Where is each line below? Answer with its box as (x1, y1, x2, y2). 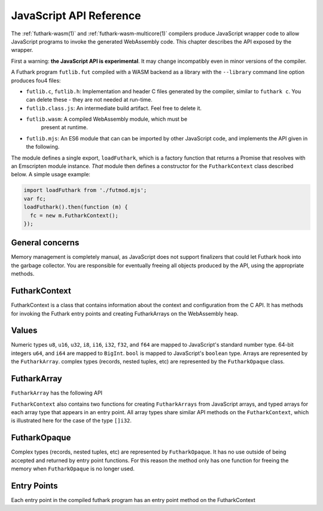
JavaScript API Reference (11, 9, 141, 22)
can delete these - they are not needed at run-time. (26, 96, 153, 103)
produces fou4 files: (11, 77, 61, 84)
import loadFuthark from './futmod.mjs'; (23, 187, 147, 194)
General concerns (11, 238, 80, 248)
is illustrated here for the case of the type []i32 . (11, 417, 132, 424)
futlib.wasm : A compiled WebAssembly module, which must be (26, 115, 188, 123)
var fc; (23, 195, 46, 202)
